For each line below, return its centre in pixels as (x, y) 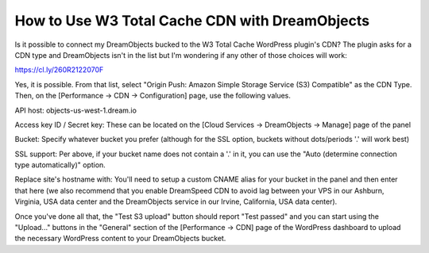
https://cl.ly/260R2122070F (59, 70)
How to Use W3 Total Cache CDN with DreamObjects (192, 21)
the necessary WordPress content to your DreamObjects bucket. (120, 239)
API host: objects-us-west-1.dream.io (75, 110)
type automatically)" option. (60, 165)
